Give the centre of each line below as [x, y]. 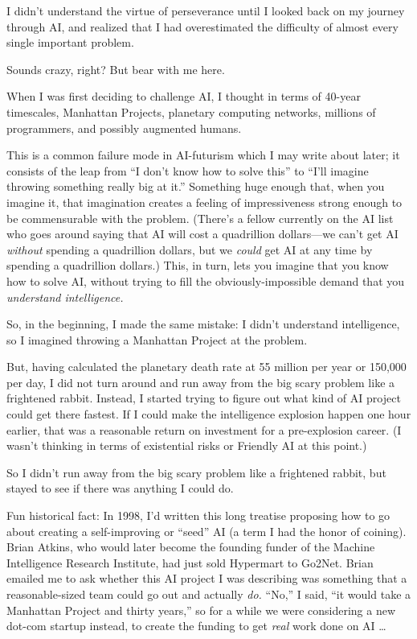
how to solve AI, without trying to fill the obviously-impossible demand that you [206, 280]
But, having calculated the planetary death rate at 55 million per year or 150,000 [206, 367]
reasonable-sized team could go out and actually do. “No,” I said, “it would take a [209, 594]
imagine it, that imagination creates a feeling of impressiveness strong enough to [204, 202]
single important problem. [70, 42]
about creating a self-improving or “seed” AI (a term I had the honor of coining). [206, 531]
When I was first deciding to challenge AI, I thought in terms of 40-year [184, 96]
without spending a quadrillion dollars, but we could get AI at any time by [190, 249]
